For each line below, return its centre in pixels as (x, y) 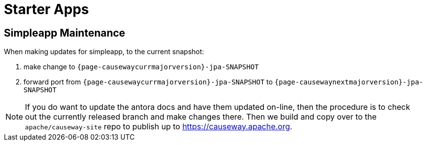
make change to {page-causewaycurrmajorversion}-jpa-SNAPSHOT (141, 67)
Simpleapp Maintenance (65, 33)
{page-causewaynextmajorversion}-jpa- (349, 82)
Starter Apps (47, 9)
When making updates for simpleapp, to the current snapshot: (104, 52)
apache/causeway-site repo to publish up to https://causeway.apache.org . (159, 127)
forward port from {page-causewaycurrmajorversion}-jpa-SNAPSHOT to (148, 82)
